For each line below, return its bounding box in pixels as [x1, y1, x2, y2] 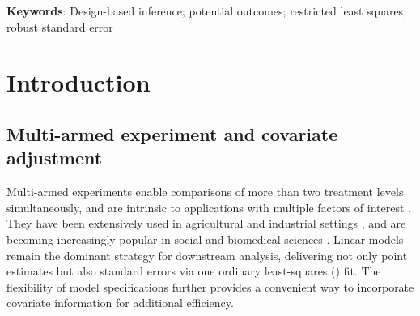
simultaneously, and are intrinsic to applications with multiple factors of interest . [6, 199, 411, 216]
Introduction [6, 66, 151, 99]
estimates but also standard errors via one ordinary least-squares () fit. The [6, 263, 381, 280]
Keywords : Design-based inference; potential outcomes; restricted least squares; [6, 2, 407, 19]
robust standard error [6, 18, 113, 35]
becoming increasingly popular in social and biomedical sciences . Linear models [6, 230, 404, 247]
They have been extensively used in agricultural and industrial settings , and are [6, 215, 406, 232]
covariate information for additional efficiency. [6, 294, 234, 311]
